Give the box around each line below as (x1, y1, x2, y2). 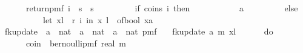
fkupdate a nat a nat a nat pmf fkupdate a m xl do (4, 25, 273, 38)
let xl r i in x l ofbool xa (42, 13, 153, 26)
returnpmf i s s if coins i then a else (25, 2, 298, 14)
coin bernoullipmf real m (25, 36, 127, 49)
